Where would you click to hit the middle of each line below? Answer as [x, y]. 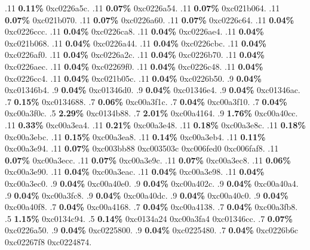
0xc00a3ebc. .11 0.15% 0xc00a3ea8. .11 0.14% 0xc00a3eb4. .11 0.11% [135, 136]
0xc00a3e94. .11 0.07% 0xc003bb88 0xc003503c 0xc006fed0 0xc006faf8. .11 [142, 148]
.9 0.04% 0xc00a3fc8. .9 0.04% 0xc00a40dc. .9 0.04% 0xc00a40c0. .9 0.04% [147, 195]
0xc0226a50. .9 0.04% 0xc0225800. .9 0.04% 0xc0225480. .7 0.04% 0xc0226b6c [151, 230]
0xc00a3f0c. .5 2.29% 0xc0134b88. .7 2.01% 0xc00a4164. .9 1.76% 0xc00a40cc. [151, 113]
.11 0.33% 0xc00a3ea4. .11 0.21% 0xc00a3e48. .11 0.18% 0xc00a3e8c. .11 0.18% [155, 124]
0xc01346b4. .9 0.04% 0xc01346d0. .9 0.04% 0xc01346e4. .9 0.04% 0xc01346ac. [153, 90]
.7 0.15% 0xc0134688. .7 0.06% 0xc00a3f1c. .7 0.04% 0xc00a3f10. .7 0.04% [146, 101]
